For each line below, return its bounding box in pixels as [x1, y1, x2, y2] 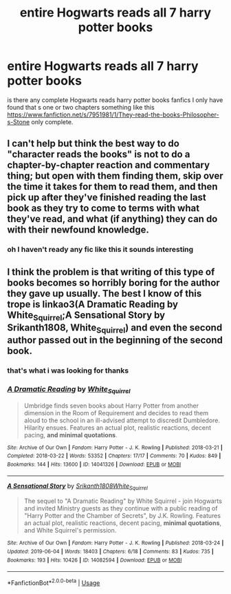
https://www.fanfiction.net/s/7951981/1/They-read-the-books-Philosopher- [7, 110, 219, 119]
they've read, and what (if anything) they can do [7, 213, 218, 225]
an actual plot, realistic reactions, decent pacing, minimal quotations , [23, 519, 222, 527]
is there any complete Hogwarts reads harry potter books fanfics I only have [7, 95, 223, 104]
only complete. [31, 117, 74, 126]
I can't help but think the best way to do [7, 138, 180, 150]
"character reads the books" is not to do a [7, 148, 190, 160]
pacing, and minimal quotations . [23, 430, 118, 439]
